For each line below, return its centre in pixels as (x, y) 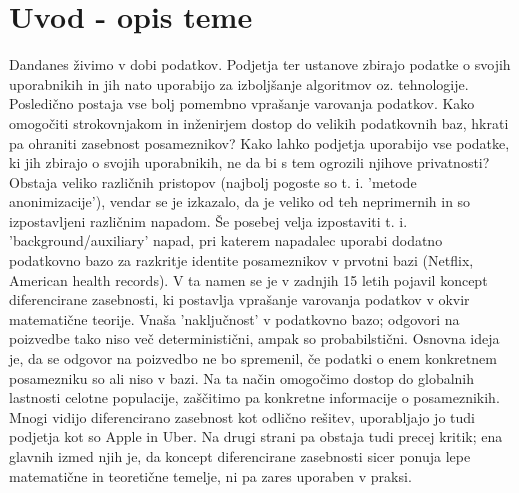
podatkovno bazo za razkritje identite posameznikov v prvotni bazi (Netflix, (241, 260)
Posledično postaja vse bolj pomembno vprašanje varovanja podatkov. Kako (242, 103)
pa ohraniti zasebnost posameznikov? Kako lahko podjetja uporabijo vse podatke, (259, 142)
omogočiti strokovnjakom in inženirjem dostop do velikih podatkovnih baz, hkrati (259, 122)
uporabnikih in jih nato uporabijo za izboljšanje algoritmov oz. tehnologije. (239, 83)
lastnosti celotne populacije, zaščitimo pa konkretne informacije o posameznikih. (254, 397)
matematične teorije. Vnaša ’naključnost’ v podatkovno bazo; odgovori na (234, 318)
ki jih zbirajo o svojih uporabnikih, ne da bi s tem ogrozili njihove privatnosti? (249, 162)
